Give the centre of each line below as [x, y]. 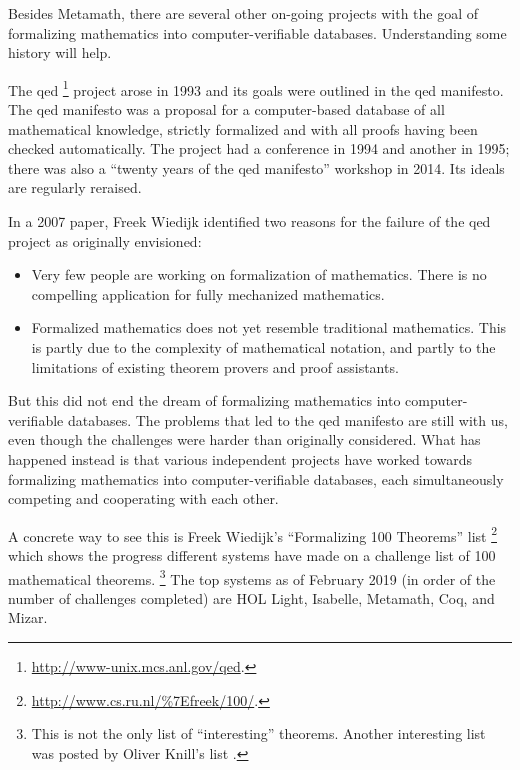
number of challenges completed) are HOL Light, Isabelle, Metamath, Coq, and [251, 597]
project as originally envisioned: [105, 240]
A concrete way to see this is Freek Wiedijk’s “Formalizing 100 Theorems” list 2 [252, 534]
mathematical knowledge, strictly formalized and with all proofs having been [243, 128]
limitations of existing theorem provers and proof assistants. [215, 366]
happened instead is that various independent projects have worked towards [240, 458]
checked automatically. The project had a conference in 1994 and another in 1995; [259, 148]
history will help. [60, 52]
